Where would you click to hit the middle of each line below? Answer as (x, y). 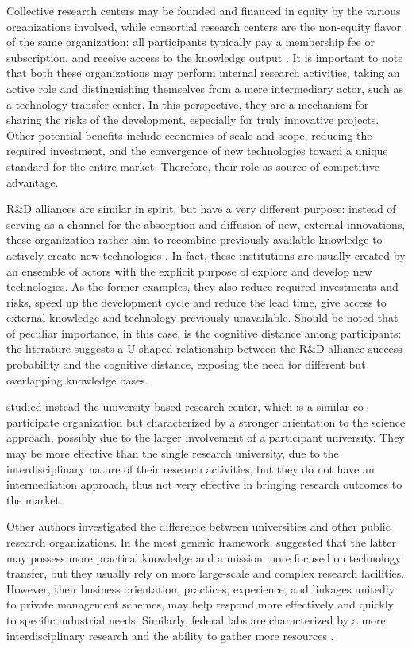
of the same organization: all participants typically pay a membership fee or (191, 42)
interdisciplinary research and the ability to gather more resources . (170, 635)
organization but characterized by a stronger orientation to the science (234, 421)
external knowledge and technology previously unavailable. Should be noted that (202, 317)
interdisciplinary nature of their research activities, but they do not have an (191, 468)
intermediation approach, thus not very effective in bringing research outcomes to (204, 484)
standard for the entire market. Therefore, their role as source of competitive (193, 166)
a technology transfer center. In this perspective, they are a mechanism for (188, 104)
